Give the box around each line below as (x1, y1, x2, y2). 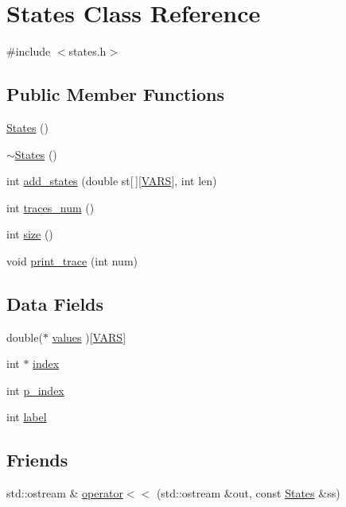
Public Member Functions (6, 82, 224, 106)
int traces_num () (6, 199, 95, 215)
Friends (6, 447, 68, 472)
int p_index (6, 381, 64, 398)
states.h (68, 43, 107, 60)
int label (6, 408, 47, 425)
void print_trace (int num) (6, 252, 138, 269)
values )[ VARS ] (52, 328, 126, 345)
